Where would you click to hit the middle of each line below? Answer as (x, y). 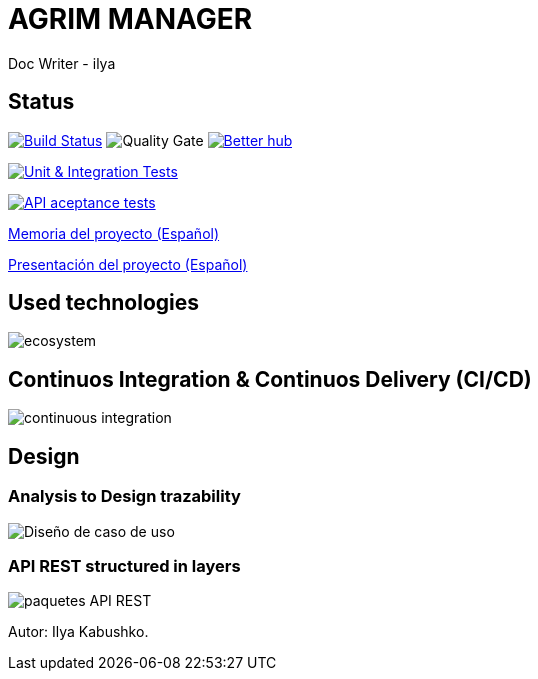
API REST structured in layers (124, 565)
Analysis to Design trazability (124, 496)
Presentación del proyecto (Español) (128, 264)
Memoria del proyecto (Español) (114, 233)
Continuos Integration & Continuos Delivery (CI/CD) (270, 379)
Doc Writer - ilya (62, 63)
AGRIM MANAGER (130, 19)
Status (41, 102)
